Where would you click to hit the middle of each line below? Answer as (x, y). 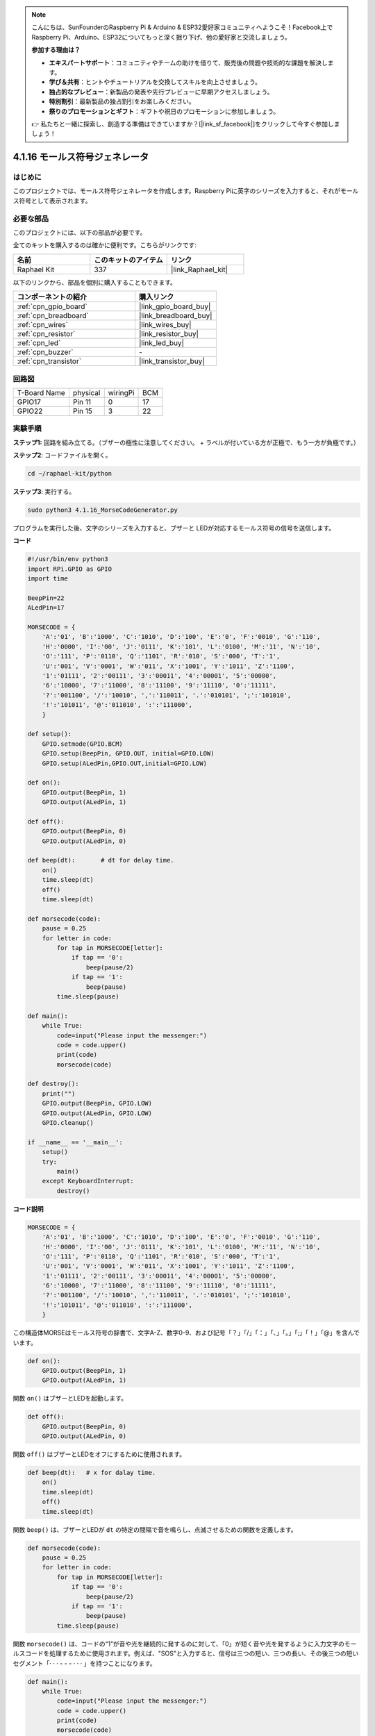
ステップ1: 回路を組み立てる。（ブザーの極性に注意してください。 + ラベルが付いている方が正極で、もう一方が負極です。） (186, 442)
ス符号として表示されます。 (52, 201)
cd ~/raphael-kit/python (70, 474)
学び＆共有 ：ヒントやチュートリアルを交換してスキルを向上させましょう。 (155, 82)
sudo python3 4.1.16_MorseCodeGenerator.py (103, 510)
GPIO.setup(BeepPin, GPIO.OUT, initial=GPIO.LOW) (128, 754)
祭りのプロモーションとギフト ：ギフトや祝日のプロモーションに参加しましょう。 (164, 111)
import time (48, 579)
